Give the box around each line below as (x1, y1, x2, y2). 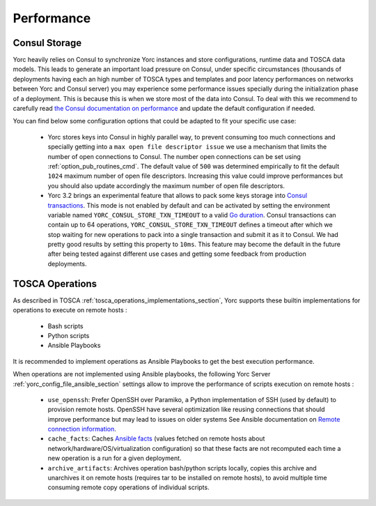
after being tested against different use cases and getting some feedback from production (47, 250, 306, 258)
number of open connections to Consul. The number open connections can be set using (47, 152, 301, 160)
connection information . (47, 425, 116, 434)
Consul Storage (13, 37, 82, 49)
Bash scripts (47, 321, 84, 330)
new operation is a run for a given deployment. (47, 454, 182, 463)
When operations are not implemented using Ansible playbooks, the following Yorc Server (13, 370, 271, 378)
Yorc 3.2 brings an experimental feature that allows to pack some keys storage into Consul (47, 192, 308, 200)
